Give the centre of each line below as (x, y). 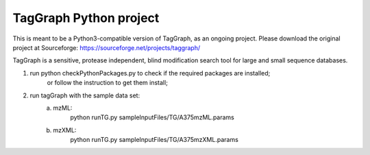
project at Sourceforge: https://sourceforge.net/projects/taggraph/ (107, 47)
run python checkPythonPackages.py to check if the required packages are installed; (150, 73)
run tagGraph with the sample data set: (85, 95)
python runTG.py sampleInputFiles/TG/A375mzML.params (152, 117)
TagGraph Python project (86, 18)
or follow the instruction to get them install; (107, 83)
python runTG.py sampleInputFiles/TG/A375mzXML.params (155, 140)
